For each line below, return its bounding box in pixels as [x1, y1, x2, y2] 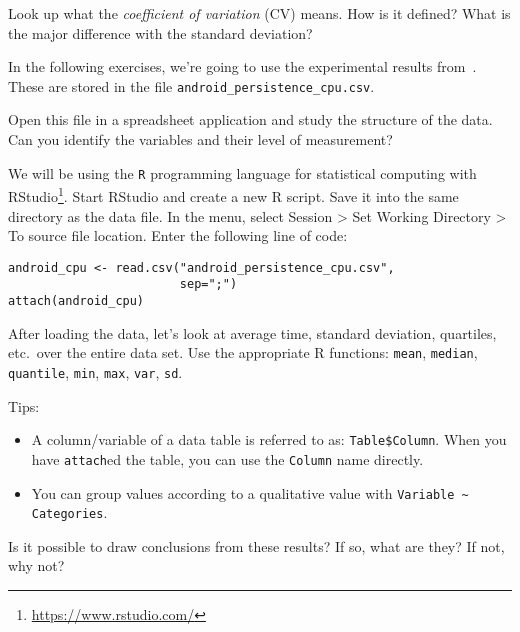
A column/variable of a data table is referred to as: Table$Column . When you [31, 429, 507, 450]
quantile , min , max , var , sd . [8, 361, 183, 382]
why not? [8, 555, 65, 576]
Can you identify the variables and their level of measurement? [8, 129, 393, 150]
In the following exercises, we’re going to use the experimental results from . [8, 56, 477, 77]
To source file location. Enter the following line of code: [8, 225, 348, 246]
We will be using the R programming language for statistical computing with [8, 162, 477, 183]
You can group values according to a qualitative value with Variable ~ [31, 482, 469, 503]
